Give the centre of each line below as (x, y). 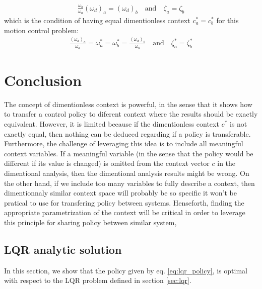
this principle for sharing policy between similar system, (90, 222)
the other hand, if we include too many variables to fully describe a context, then (129, 183)
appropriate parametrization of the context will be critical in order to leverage (125, 212)
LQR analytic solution (63, 249)
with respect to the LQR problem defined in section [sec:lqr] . (98, 280)
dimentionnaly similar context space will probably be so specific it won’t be (120, 193)
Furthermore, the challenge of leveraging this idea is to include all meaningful (124, 143)
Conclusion (43, 80)
